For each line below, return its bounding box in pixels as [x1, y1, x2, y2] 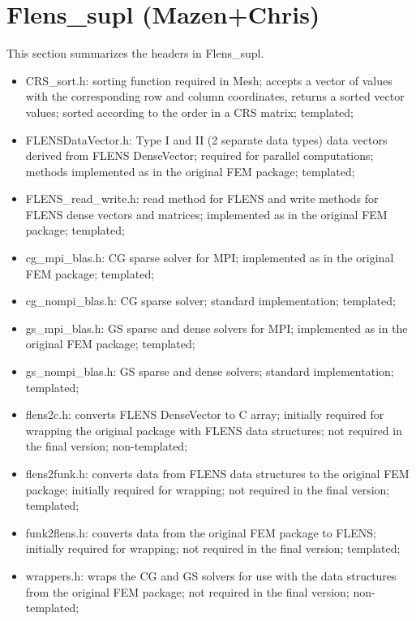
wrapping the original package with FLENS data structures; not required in [25, 421, 402, 438]
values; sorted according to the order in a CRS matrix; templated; [25, 103, 354, 120]
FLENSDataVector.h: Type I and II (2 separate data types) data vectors [25, 131, 388, 148]
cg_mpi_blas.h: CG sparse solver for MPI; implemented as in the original [25, 249, 394, 266]
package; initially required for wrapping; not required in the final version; [25, 481, 390, 498]
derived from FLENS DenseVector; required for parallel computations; [25, 147, 374, 164]
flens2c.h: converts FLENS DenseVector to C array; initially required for [25, 406, 384, 423]
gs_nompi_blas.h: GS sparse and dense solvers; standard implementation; [25, 363, 394, 380]
